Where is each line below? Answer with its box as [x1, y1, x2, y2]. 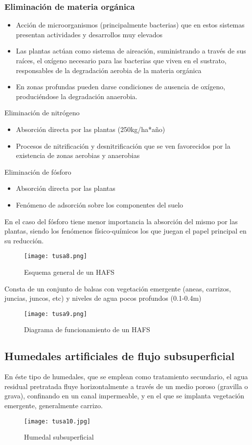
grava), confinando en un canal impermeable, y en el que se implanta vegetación [4, 391, 245, 401]
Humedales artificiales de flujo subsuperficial [4, 348, 235, 364]
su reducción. [4, 235, 44, 245]
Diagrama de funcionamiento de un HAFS [24, 324, 150, 335]
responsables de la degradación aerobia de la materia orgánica [16, 65, 202, 75]
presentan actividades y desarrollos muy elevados [16, 29, 162, 39]
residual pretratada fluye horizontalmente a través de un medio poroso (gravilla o [4, 381, 248, 391]
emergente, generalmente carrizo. [4, 400, 103, 410]
